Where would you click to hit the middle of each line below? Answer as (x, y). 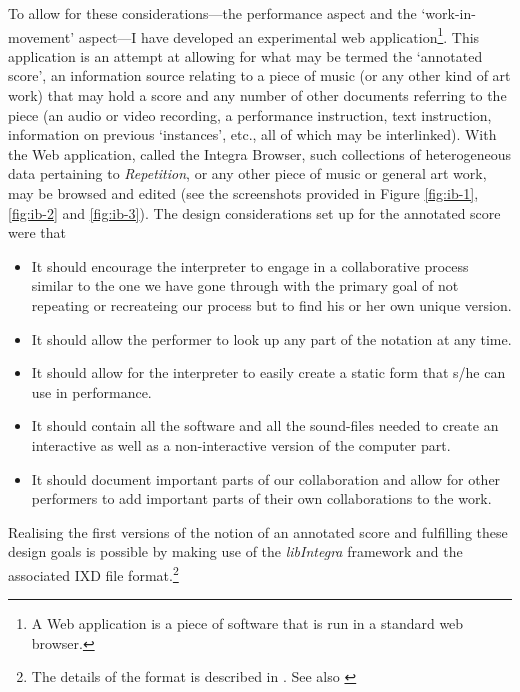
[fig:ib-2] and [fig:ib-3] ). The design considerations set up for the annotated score (254, 212)
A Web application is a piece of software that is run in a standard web (247, 623)
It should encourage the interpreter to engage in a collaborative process (250, 265)
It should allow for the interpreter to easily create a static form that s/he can (268, 372)
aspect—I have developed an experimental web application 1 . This (279, 35)
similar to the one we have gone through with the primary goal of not (245, 285)
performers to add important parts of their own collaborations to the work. (261, 498)
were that (37, 232)
